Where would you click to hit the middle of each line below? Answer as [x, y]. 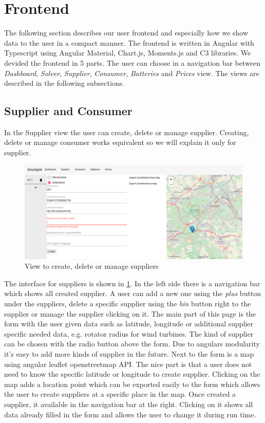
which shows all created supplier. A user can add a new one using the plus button [133, 293]
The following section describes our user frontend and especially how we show [126, 33]
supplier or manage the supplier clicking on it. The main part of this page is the [130, 313]
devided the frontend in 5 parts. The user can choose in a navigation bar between [132, 62]
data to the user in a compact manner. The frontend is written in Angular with [129, 42]
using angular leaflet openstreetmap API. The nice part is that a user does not [128, 364]
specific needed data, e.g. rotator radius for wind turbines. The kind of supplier [129, 333]
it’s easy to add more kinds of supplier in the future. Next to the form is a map [129, 354]
